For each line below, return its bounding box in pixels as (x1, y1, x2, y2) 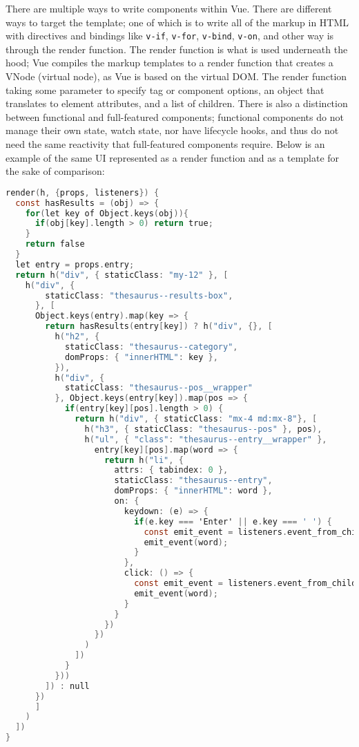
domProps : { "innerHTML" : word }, (114, 486, 273, 496)
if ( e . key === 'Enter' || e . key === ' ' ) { (134, 516, 332, 527)
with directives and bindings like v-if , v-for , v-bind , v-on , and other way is (6, 28, 334, 43)
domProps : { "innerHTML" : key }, (64, 352, 218, 362)
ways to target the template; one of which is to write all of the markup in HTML (6, 15, 349, 29)
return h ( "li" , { (104, 455, 184, 465)
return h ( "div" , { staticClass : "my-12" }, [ (15, 270, 229, 280)
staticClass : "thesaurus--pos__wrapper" (64, 383, 253, 393)
